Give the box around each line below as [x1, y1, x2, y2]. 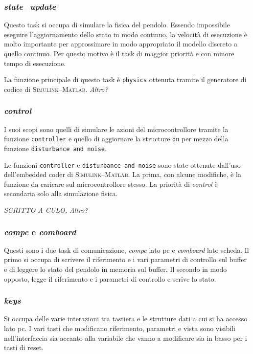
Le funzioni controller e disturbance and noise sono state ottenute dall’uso [4, 159, 241, 170]
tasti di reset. [4, 342, 44, 353]
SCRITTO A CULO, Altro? [4, 205, 88, 215]
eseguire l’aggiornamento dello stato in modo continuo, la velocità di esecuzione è [4, 29, 247, 39]
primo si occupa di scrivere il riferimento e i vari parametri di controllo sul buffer [4, 254, 247, 265]
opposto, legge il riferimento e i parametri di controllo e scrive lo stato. [4, 273, 216, 284]
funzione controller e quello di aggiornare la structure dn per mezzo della [4, 133, 229, 144]
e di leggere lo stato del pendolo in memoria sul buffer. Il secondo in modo [4, 264, 227, 274]
